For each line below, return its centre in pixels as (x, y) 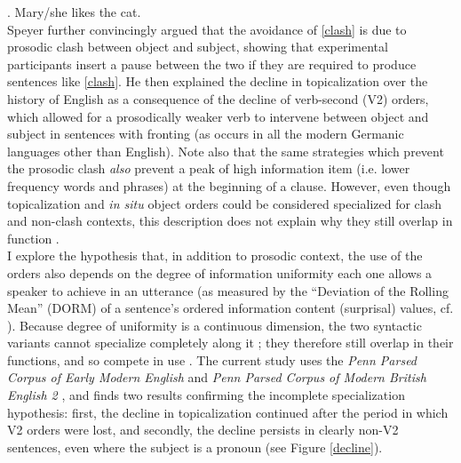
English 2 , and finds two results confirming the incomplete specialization (206, 395)
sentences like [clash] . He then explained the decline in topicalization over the (218, 81)
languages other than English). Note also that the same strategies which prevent (226, 151)
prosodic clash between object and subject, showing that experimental (198, 47)
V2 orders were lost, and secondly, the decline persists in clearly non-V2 (203, 430)
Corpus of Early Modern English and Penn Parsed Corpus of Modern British (217, 377)
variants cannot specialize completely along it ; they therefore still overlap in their (230, 343)
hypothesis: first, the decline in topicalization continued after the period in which (228, 412)
